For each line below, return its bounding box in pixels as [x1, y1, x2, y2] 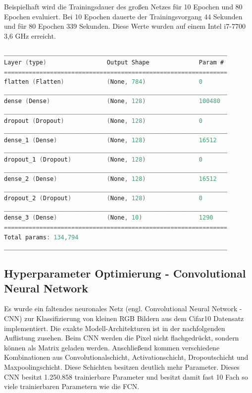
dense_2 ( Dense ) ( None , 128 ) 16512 [4, 175, 217, 183]
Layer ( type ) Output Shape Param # [4, 58, 224, 66]
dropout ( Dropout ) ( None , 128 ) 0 [4, 117, 203, 124]
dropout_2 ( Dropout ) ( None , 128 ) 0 [4, 195, 203, 202]
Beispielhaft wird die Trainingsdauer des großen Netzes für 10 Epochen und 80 [4, 1, 243, 11]
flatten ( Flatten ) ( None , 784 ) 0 [4, 78, 203, 86]
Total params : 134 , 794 [4, 233, 79, 241]
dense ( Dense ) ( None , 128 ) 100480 [4, 98, 220, 105]
